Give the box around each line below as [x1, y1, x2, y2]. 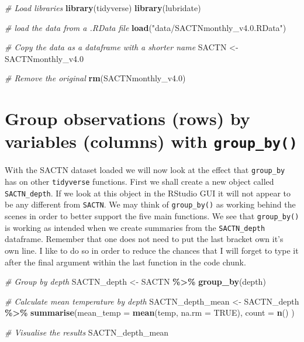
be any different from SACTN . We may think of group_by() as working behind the [5, 198, 296, 210]
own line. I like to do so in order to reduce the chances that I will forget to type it [5, 244, 299, 256]
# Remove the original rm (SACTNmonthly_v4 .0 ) [5, 72, 186, 84]
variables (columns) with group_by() [5, 129, 298, 153]
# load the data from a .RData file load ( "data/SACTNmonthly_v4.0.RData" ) [5, 21, 286, 33]
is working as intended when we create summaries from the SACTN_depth [5, 221, 265, 233]
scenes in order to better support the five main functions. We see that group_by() [5, 210, 299, 222]
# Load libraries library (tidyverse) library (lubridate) [5, 2, 201, 13]
